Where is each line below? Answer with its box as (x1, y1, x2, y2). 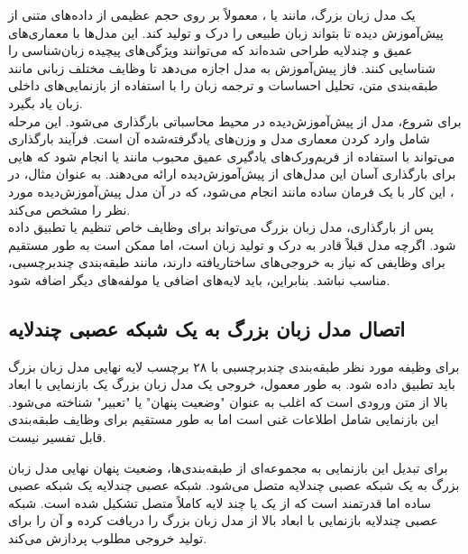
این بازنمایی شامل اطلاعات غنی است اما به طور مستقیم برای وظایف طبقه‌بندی (8, 410, 439, 429)
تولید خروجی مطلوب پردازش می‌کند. (8, 529, 207, 548)
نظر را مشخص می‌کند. (8, 199, 131, 218)
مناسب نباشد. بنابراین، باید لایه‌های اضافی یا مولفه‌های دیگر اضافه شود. (8, 270, 390, 289)
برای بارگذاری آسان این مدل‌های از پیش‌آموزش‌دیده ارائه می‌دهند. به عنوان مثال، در (8, 164, 456, 183)
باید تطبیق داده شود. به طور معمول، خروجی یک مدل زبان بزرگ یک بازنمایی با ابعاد (8, 374, 455, 393)
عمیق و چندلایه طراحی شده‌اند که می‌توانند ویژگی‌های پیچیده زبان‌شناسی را (8, 41, 413, 60)
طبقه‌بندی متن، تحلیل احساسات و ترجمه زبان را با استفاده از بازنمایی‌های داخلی (8, 76, 438, 95)
